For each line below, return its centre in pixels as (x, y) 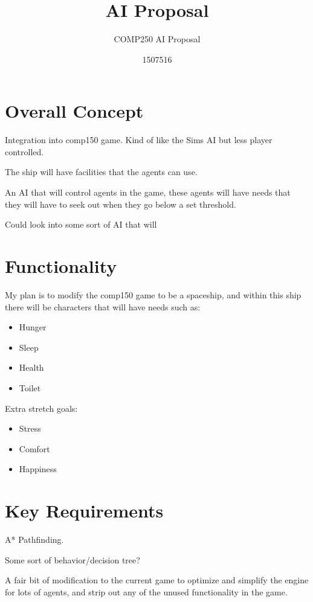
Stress (30, 428)
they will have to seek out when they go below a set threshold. (121, 204)
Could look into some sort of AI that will (81, 224)
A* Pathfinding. (34, 539)
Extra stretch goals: (41, 408)
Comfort (34, 448)
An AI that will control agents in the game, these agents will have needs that (148, 192)
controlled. (24, 151)
